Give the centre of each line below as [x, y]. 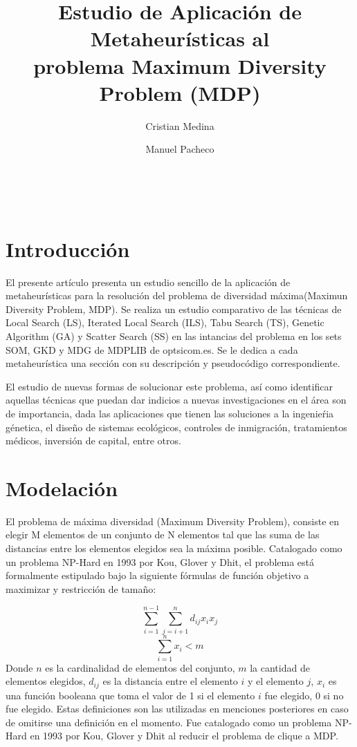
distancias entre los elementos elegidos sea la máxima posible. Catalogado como [174, 548]
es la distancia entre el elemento [170, 681]
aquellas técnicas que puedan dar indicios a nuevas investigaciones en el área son [176, 400]
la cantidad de [280, 667]
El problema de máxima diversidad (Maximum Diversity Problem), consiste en [173, 521]
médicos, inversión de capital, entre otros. [93, 441]
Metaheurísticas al [180, 38]
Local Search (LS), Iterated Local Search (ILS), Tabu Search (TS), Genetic [165, 322]
